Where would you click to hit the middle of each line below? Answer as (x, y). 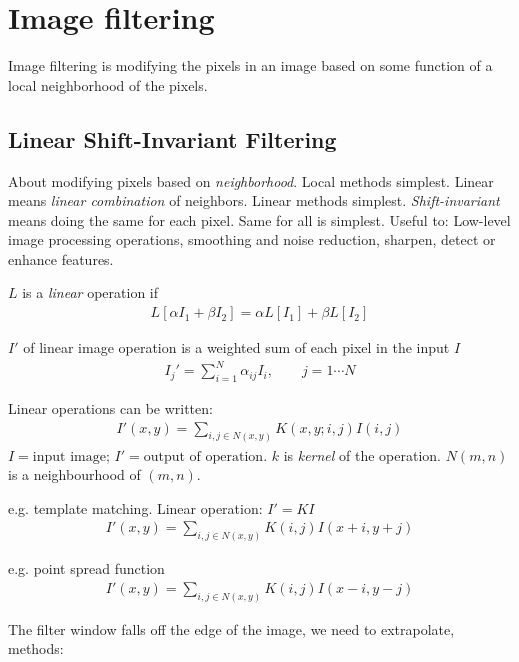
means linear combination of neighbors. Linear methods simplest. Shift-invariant (254, 200)
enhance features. (61, 258)
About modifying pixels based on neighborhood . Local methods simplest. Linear (251, 180)
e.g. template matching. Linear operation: (135, 507)
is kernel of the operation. (362, 454)
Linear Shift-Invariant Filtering (172, 138)
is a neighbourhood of (74, 474)
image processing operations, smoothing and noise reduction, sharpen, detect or (252, 239)
